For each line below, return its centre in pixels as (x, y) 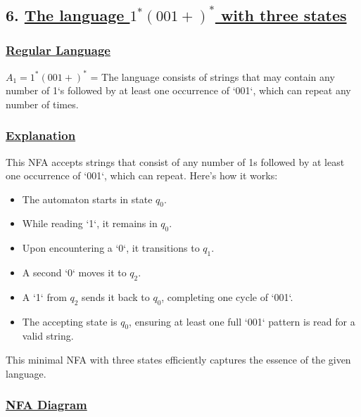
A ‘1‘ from (44, 296)
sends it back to (116, 296)
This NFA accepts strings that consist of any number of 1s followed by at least (175, 161)
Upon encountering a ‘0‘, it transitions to (111, 248)
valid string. (48, 336)
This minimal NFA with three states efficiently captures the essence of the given (178, 360)
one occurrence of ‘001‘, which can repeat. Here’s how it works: (142, 175)
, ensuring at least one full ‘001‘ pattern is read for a (242, 321)
